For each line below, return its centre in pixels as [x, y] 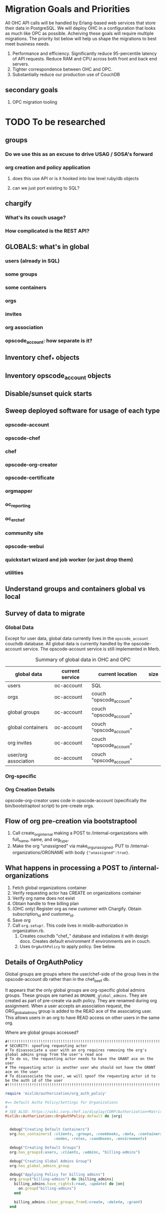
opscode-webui [25, 546]
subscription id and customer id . [43, 914]
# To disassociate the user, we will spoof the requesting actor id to [80, 1076]
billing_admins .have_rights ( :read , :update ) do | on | [69, 1184]
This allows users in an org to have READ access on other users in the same [82, 1018]
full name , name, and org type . [41, 840]
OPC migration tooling [35, 102]
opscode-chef [23, 438]
